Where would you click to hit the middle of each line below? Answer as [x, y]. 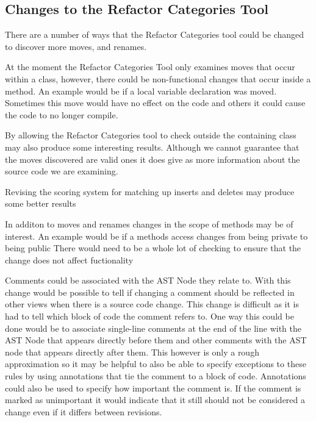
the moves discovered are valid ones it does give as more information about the [153, 159]
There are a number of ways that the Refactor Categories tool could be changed [155, 34]
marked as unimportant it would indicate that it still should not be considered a [155, 400]
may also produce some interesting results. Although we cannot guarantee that [152, 147]
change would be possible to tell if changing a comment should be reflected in [150, 292]
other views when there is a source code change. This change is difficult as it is [152, 304]
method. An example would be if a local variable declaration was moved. [141, 91]
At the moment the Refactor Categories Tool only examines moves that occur [150, 67]
